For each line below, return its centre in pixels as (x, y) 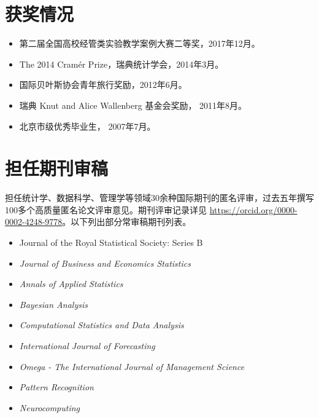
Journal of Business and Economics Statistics (105, 263)
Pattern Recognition (56, 387)
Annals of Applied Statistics (71, 284)
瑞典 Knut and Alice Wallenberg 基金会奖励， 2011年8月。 (133, 105)
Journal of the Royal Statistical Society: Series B (111, 242)
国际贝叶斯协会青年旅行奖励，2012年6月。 (103, 85)
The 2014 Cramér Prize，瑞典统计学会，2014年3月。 (121, 64)
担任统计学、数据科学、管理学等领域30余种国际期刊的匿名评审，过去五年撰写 (159, 198)
